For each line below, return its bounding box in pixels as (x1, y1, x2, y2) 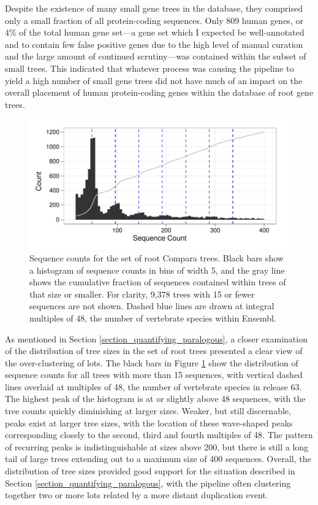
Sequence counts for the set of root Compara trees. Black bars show (29, 251, 284, 264)
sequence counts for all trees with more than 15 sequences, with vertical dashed (5, 368, 303, 381)
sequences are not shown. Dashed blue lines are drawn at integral (29, 299, 274, 312)
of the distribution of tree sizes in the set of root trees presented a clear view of (5, 344, 303, 357)
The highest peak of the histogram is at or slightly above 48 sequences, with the (5, 392, 306, 405)
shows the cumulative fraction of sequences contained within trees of (29, 276, 286, 288)
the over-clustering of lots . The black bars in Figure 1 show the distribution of (5, 356, 298, 369)
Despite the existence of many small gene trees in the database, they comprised (5, 2, 303, 14)
